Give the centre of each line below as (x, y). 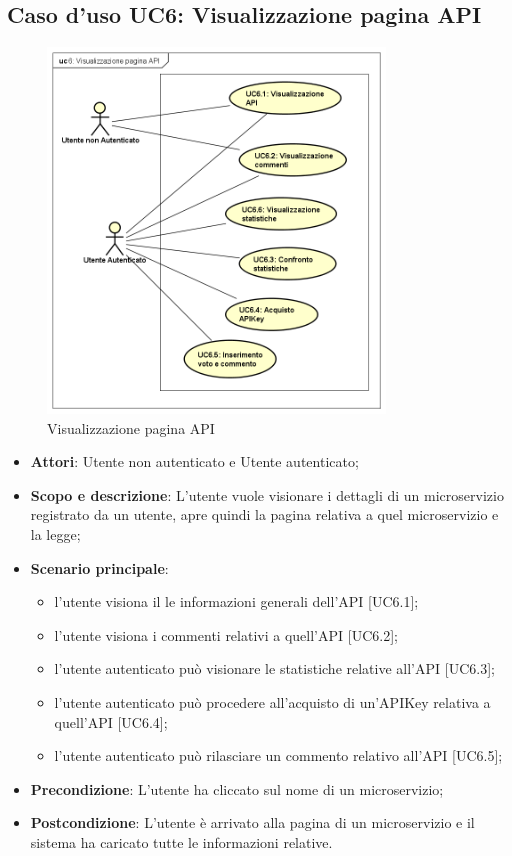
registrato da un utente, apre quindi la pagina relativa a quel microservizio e (264, 514)
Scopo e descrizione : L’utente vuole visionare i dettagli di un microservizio (267, 494)
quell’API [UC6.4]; (111, 721)
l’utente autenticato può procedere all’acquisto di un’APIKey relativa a (272, 701)
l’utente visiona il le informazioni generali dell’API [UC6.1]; (236, 601)
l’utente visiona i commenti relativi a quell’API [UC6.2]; (226, 634)
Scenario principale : (99, 567)
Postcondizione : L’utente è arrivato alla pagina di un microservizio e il (252, 822)
